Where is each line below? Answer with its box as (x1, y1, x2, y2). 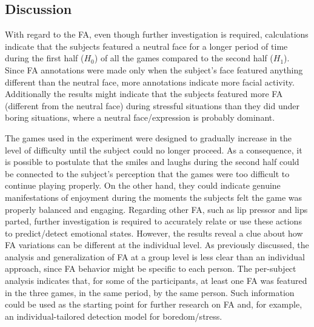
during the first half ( (5, 52, 84, 64)
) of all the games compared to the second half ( (94, 52, 273, 64)
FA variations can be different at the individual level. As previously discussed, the (5, 238, 309, 251)
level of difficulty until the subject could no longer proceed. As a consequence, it (5, 143, 302, 156)
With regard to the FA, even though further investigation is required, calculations (5, 28, 309, 41)
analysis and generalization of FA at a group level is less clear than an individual (5, 250, 305, 263)
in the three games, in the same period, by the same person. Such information (5, 286, 295, 298)
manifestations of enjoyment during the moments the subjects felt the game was (5, 190, 302, 203)
